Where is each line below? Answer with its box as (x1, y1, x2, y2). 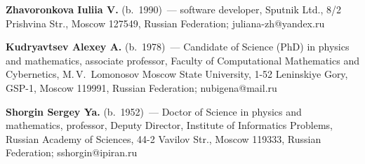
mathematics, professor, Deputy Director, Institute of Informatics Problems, (6, 118, 333, 132)
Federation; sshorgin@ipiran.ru (6, 145, 138, 160)
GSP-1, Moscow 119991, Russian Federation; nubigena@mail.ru (6, 80, 277, 95)
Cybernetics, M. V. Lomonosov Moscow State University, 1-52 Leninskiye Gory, (6, 67, 348, 81)
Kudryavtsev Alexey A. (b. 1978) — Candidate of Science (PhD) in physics (6, 39, 350, 54)
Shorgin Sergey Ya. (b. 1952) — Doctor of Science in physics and (6, 104, 302, 118)
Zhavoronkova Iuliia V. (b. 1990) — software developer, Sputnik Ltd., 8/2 (6, 2, 341, 16)
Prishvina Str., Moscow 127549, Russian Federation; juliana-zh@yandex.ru (6, 15, 325, 30)
